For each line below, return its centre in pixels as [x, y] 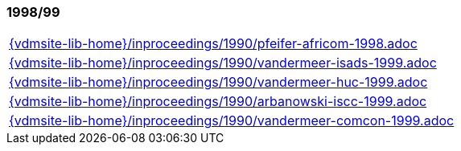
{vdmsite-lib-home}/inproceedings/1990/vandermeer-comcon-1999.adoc [232, 121]
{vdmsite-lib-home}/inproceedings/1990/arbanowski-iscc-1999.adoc [218, 102]
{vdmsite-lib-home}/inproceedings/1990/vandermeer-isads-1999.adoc [223, 63]
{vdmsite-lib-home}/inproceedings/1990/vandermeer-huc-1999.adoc [218, 82]
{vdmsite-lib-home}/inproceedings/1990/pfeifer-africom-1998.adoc [213, 44]
